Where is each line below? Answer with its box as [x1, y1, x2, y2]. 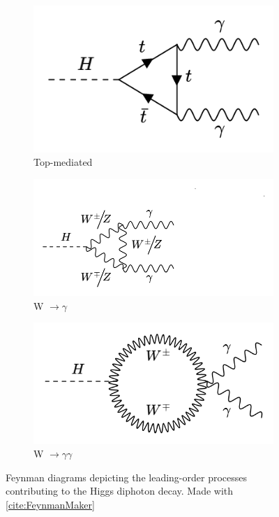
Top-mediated [33, 155, 93, 169]
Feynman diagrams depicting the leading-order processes [6, 469, 247, 484]
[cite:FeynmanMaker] [6, 497, 95, 511]
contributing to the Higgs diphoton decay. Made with [6, 483, 234, 498]
